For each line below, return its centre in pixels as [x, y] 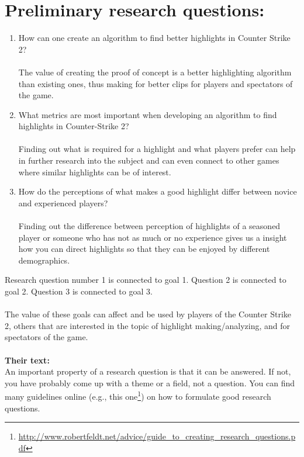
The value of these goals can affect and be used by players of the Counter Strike [148, 314]
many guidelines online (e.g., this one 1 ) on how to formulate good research [138, 395]
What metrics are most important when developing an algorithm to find [148, 114]
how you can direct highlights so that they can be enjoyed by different [144, 249]
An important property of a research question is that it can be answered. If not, [148, 371]
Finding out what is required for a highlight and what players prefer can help [157, 149]
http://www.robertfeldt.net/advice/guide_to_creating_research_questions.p [157, 436]
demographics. [44, 260]
